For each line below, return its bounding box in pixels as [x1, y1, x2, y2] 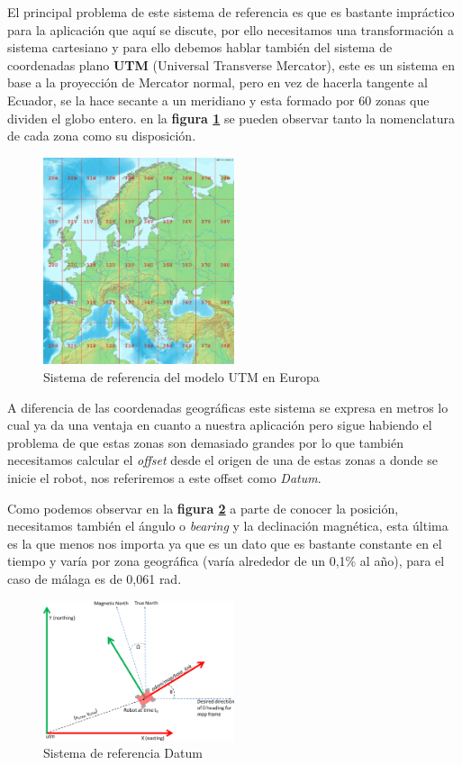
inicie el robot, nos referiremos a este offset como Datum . [7, 469, 322, 487]
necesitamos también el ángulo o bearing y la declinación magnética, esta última [7, 516, 448, 535]
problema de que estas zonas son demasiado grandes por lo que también [7, 433, 403, 451]
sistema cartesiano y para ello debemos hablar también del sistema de [7, 38, 393, 57]
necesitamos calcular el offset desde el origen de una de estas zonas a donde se [7, 451, 438, 469]
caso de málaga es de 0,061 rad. [7, 569, 182, 587]
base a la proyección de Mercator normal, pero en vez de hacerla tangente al [7, 73, 428, 92]
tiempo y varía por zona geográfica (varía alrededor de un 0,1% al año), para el [7, 551, 445, 570]
